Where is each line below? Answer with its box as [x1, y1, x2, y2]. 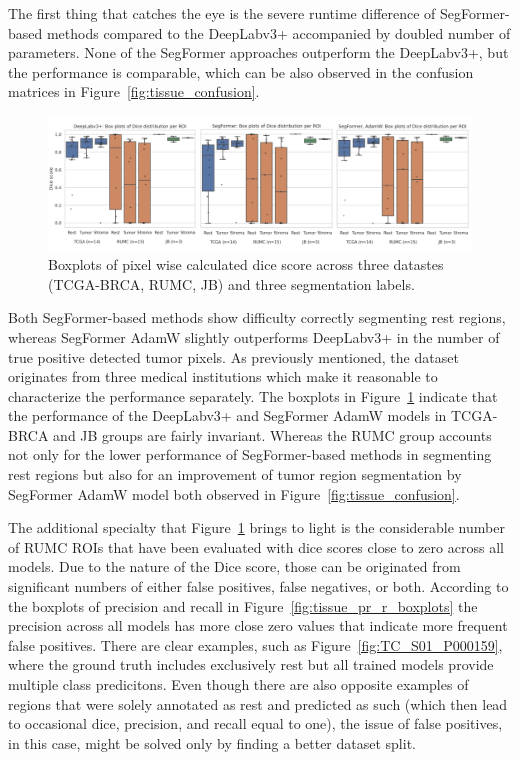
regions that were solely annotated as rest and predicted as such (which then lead [8, 693, 508, 714]
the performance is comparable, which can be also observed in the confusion [8, 61, 474, 82]
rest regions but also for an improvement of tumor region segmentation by [8, 464, 462, 485]
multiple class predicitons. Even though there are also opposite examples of [8, 674, 469, 694]
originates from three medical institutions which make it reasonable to [8, 366, 438, 387]
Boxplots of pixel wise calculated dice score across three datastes [48, 254, 444, 275]
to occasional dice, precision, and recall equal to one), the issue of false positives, [8, 713, 503, 734]
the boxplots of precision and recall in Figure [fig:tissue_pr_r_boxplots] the [8, 595, 478, 616]
